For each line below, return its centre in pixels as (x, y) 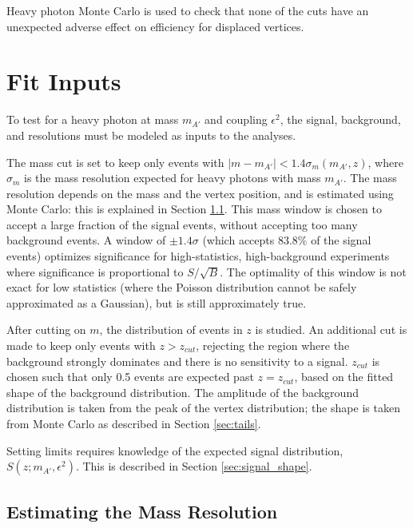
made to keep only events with (81, 345)
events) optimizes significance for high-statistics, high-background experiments (198, 256)
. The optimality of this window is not (313, 271)
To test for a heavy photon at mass (93, 119)
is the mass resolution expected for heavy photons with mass (173, 178)
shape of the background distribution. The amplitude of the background (183, 392)
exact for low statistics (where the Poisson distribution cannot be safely (182, 287)
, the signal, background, (340, 119)
